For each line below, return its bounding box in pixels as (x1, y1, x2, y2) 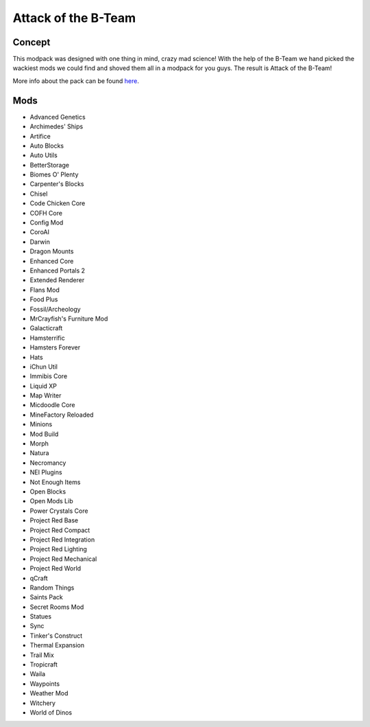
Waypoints (29, 680, 60, 688)
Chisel (29, 189, 48, 198)
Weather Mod (29, 689, 69, 697)
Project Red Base (29, 516, 79, 524)
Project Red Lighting (29, 545, 87, 553)
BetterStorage (29, 161, 70, 169)
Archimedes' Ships (29, 122, 84, 130)
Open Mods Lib (29, 497, 73, 505)
